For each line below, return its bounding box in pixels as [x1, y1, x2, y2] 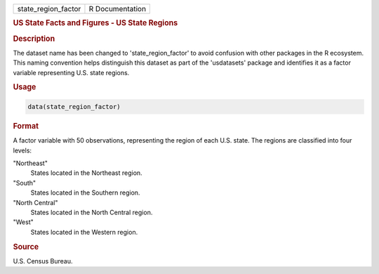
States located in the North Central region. [30, 208, 153, 216]
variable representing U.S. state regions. [13, 68, 130, 77]
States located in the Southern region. [30, 188, 140, 197]
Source [13, 242, 39, 252]
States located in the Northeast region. [30, 169, 143, 177]
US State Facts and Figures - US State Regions [13, 18, 178, 28]
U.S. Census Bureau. [13, 256, 73, 265]
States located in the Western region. [30, 228, 138, 236]
